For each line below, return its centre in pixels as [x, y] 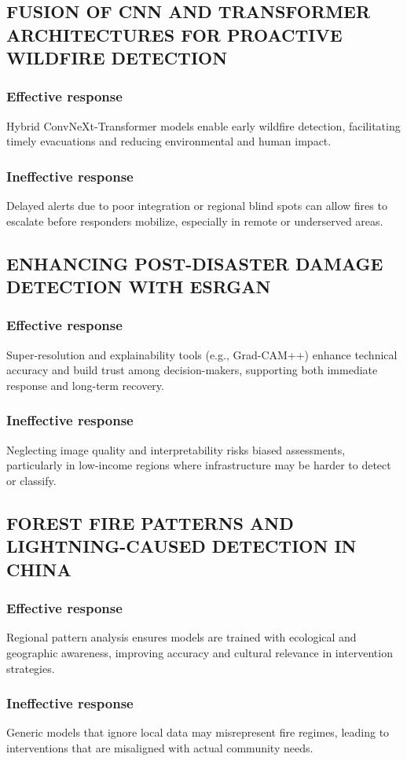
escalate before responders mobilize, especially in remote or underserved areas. [195, 221]
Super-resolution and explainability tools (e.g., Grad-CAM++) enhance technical [202, 354]
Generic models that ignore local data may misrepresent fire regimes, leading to [198, 732]
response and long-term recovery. [85, 385]
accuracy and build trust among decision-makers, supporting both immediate [192, 370]
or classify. [31, 480]
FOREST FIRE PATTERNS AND [150, 522]
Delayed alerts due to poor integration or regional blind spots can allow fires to [197, 206]
